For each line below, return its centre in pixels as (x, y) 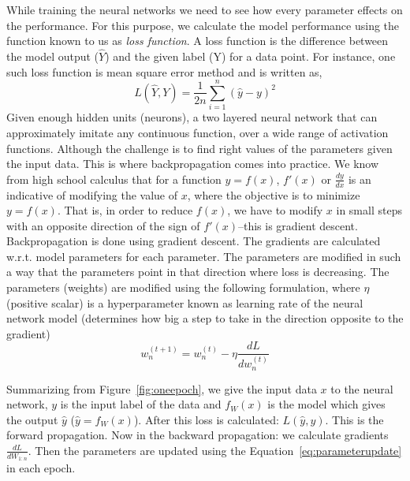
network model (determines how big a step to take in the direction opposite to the (205, 318)
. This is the (354, 419)
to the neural (362, 388)
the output (32, 419)
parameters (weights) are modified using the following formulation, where (183, 287)
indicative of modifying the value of (92, 194)
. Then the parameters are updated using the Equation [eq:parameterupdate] (215, 450)
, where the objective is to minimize (274, 194)
